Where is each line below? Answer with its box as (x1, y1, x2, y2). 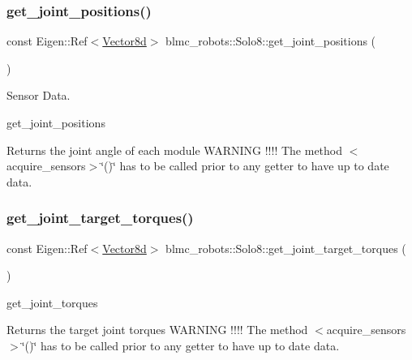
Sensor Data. (6, 87, 71, 104)
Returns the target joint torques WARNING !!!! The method (6, 321, 308, 338)
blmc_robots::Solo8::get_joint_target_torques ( (165, 239, 406, 256)
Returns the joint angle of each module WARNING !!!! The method (6, 141, 343, 158)
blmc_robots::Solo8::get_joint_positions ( (165, 32, 376, 49)
